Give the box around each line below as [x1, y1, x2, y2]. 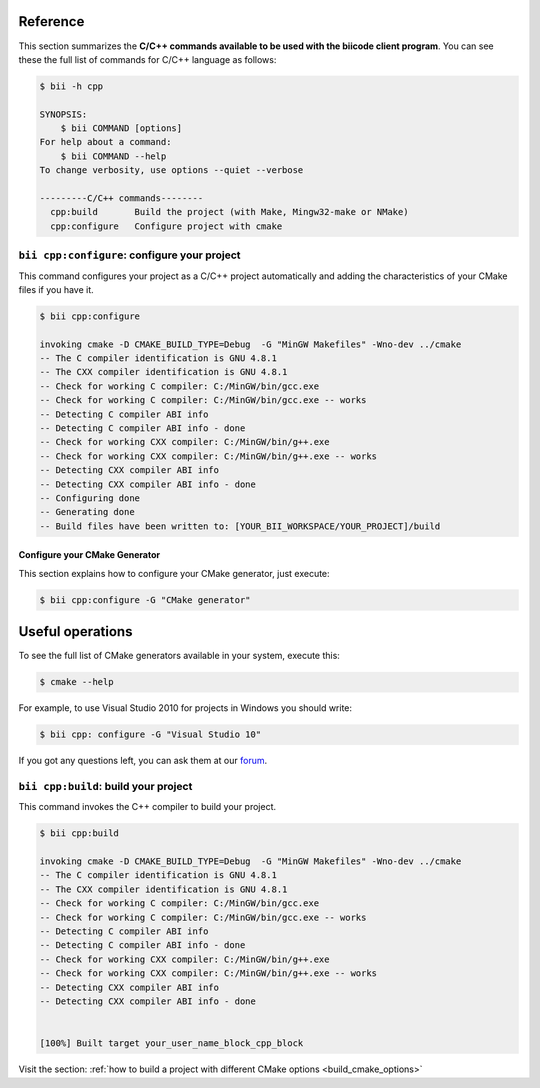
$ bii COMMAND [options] [60, 123, 183, 134]
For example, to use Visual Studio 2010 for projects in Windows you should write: [18, 702, 353, 714]
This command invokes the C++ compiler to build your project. [18, 801, 277, 813]
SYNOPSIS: [39, 108, 88, 120]
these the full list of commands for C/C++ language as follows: [18, 53, 277, 65]
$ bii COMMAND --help [60, 150, 167, 162]
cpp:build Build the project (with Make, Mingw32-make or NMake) [50, 206, 409, 218]
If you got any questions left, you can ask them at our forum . [18, 755, 268, 767]
